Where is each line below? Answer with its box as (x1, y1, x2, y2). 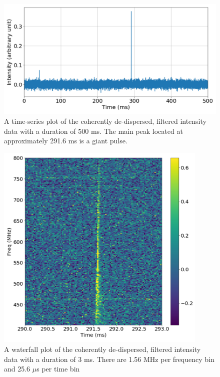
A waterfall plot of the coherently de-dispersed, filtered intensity (4, 343, 201, 354)
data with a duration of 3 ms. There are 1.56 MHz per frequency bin (4, 353, 214, 364)
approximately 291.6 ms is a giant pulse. (4, 135, 127, 146)
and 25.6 (4, 363, 30, 374)
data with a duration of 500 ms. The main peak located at (4, 125, 183, 136)
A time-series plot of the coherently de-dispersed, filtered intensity (4, 116, 206, 126)
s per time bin (36, 363, 80, 374)
